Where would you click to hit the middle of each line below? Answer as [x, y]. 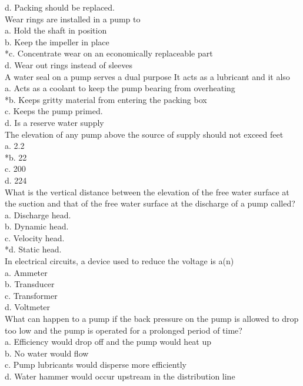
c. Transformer [31, 295]
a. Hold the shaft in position [56, 30]
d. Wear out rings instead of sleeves [69, 64]
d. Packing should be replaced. [60, 7]
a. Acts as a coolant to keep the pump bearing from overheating [120, 88]
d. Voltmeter [28, 307]
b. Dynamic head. [37, 226]
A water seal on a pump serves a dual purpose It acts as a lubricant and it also [147, 76]
